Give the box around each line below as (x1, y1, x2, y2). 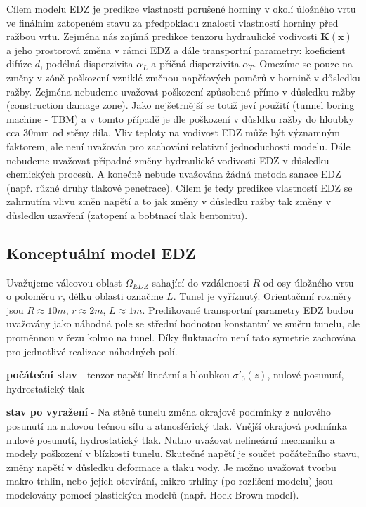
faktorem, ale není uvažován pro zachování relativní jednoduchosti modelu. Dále (6, 138, 351, 153)
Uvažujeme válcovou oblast (6, 275, 122, 289)
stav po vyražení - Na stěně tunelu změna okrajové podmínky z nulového (6, 404, 331, 419)
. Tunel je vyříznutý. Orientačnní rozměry (173, 289, 353, 303)
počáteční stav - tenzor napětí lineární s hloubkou (6, 367, 230, 382)
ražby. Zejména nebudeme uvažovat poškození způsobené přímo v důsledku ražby (6, 84, 355, 98)
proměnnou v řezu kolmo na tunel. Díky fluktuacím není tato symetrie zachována (6, 330, 356, 345)
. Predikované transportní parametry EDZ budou (142, 302, 354, 317)
